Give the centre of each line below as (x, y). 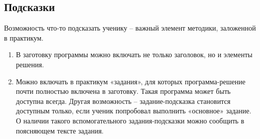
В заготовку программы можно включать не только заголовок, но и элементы (134, 54)
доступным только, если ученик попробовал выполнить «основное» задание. (134, 111)
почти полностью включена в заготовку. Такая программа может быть (123, 91)
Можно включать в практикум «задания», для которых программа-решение (131, 81)
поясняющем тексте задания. (60, 130)
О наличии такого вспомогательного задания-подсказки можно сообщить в (130, 120)
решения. (30, 64)
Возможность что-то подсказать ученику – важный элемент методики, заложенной (130, 28)
